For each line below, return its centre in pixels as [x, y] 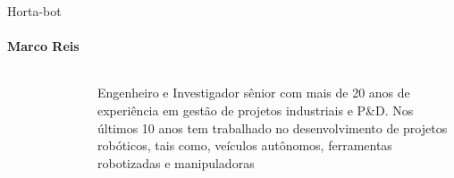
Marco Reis [43, 46]
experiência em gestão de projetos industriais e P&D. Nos [256, 110]
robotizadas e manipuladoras [176, 162]
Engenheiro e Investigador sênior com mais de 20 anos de [254, 93]
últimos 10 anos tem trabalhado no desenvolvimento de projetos [273, 127]
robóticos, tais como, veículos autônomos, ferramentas [245, 145]
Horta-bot [34, 11]
